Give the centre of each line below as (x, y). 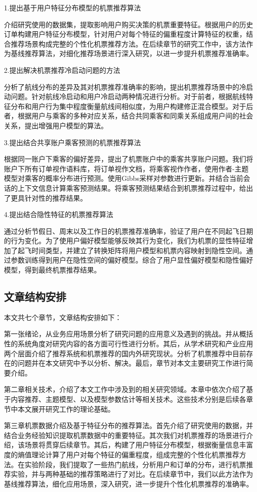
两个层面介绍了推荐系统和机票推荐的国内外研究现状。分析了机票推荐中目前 (125, 353)
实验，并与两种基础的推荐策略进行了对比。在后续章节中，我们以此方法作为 (132, 474)
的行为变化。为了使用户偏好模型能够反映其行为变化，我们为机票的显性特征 (125, 241)
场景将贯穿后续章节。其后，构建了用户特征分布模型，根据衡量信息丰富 (139, 445)
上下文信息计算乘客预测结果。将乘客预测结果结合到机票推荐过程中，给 (132, 188)
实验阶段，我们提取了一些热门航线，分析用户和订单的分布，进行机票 (135, 464)
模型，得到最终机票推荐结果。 (52, 270)
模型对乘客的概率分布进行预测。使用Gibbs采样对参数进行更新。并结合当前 (124, 178)
